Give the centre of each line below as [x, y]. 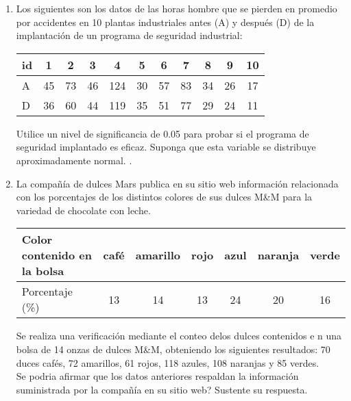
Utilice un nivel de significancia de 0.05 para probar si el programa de [162, 133]
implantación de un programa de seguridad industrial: [129, 35]
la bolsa [43, 271]
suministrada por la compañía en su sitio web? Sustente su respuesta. [162, 389]
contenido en [57, 255]
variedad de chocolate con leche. [83, 210]
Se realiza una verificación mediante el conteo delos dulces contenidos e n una [179, 336]
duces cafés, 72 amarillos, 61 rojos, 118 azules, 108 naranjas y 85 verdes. [168, 362]
